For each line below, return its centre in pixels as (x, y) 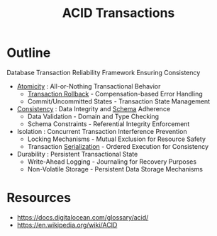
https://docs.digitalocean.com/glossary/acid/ (83, 217)
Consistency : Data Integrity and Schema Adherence (94, 108)
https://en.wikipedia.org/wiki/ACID (67, 225)
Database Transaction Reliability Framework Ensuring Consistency (104, 72)
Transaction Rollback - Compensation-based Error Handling (115, 94)
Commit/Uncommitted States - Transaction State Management (119, 101)
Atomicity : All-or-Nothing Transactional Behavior (89, 86)
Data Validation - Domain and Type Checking (93, 116)
